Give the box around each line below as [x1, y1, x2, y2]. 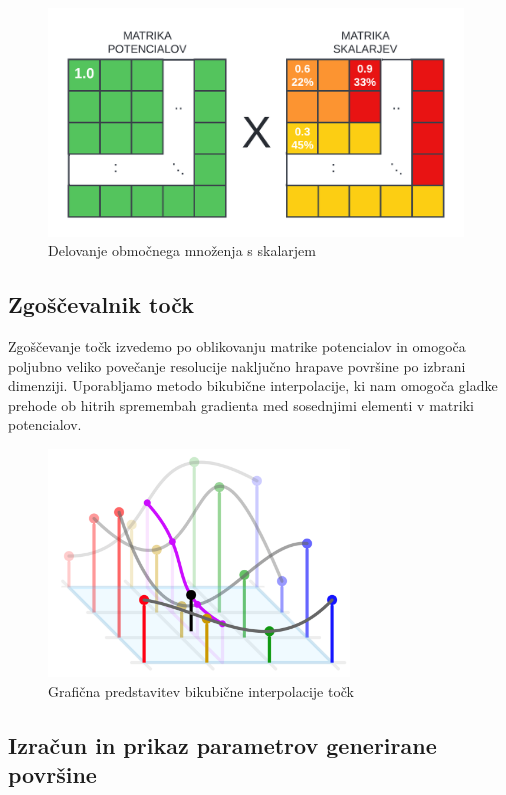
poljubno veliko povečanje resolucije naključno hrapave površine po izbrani [8, 355, 466, 376]
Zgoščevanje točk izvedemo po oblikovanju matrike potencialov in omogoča [8, 335, 466, 356]
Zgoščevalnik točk [8, 289, 194, 320]
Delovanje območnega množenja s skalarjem [48, 240, 316, 261]
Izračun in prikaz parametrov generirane [8, 730, 437, 761]
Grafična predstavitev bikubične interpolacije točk [48, 681, 354, 702]
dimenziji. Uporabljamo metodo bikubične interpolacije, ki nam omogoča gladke [8, 375, 498, 396]
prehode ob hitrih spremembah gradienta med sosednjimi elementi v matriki [8, 394, 474, 415]
